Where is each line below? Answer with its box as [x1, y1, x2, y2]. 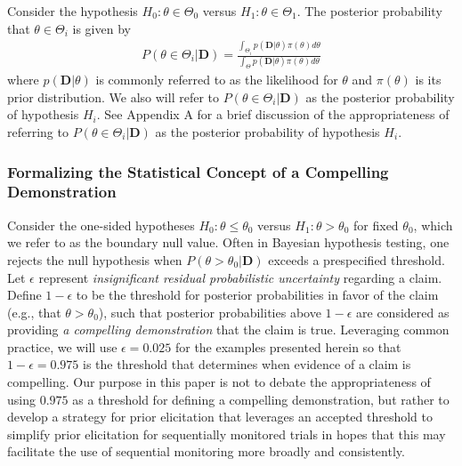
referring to [7, 123, 69, 141]
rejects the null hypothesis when [7, 250, 182, 269]
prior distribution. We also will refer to [7, 87, 219, 106]
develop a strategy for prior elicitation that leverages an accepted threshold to [7, 407, 434, 426]
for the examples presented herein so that [174, 337, 401, 356]
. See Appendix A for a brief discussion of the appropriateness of [96, 105, 450, 124]
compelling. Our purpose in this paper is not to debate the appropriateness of [7, 373, 431, 391]
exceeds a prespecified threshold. [268, 250, 445, 269]
